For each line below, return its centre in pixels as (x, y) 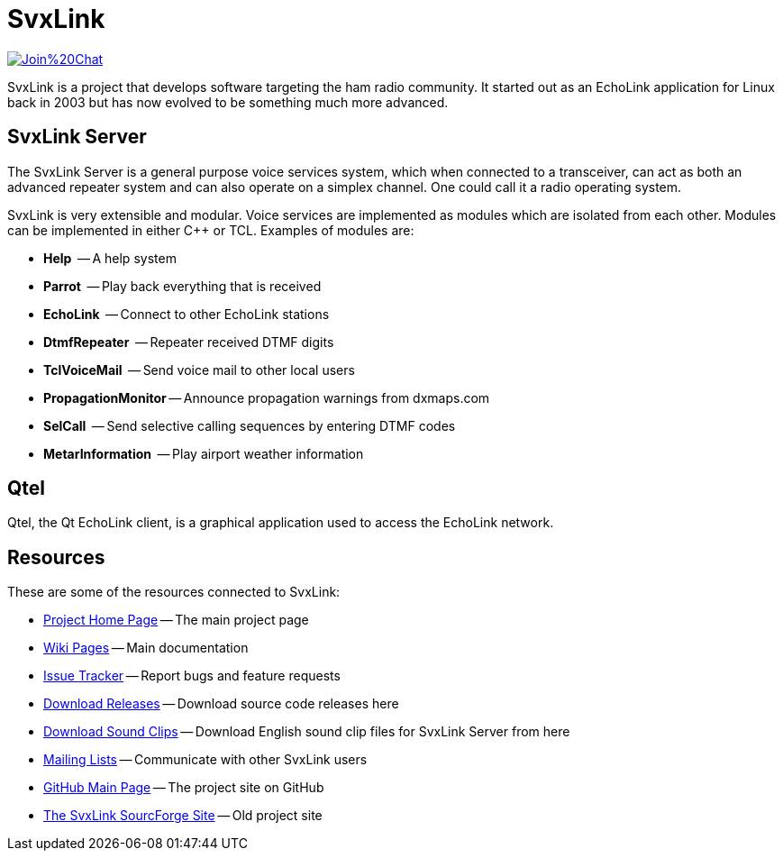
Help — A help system (110, 258)
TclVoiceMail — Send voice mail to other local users (199, 370)
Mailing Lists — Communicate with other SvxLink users (205, 760)
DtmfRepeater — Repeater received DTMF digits (189, 342)
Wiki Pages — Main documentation (146, 648)
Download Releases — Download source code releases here (221, 704)
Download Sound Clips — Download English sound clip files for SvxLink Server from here (307, 732)
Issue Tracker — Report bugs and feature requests (192, 676)
